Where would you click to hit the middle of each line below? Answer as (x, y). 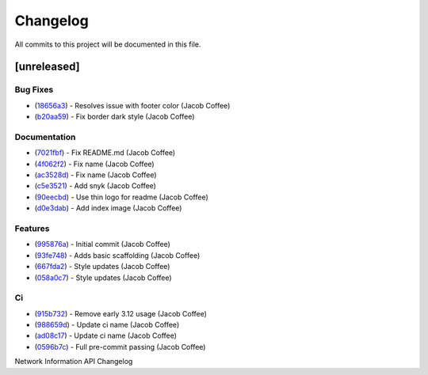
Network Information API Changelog (74, 362)
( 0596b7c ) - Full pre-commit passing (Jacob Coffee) (120, 347)
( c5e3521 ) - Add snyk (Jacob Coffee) (95, 186)
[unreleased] (48, 67)
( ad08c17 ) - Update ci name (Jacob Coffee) (106, 335)
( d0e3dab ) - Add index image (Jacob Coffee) (108, 208)
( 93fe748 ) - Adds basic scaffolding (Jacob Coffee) (117, 255)
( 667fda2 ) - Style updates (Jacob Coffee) (102, 267)
